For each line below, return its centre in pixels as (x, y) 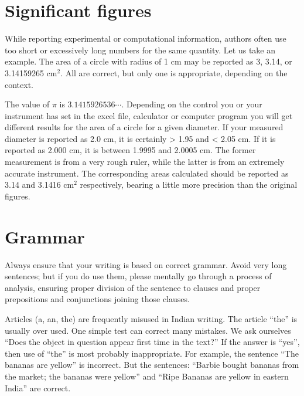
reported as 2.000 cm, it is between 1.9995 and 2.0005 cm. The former (130, 150)
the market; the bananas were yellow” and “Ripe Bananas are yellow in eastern (147, 376)
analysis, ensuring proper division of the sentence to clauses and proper (133, 287)
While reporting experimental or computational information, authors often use (146, 38)
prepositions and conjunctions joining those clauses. (97, 299)
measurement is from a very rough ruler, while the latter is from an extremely (145, 162)
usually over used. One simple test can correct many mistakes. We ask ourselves (148, 330)
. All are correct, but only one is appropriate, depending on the (174, 72)
